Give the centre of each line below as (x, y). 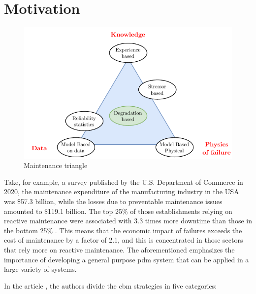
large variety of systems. (40, 269)
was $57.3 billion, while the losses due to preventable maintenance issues (113, 201)
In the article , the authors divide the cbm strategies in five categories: (111, 285)
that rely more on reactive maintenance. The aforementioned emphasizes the (119, 249)
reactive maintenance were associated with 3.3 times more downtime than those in (128, 221)
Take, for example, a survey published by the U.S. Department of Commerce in (124, 182)
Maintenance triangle (56, 165)
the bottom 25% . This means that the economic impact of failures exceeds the (123, 230)
